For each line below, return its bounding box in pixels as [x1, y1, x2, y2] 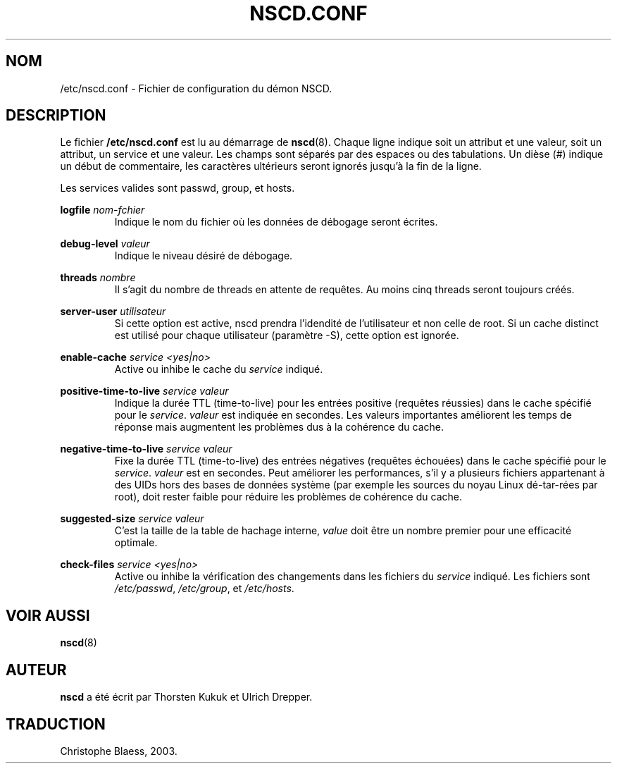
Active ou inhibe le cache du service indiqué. [114, 363, 323, 376]
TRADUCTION [6, 715, 106, 733]
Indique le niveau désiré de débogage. [114, 250, 293, 262]
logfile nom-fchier [60, 204, 145, 216]
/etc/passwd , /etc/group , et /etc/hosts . [114, 582, 294, 595]
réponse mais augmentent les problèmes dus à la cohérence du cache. [114, 421, 444, 433]
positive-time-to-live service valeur [60, 385, 229, 398]
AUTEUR [6, 660, 67, 679]
